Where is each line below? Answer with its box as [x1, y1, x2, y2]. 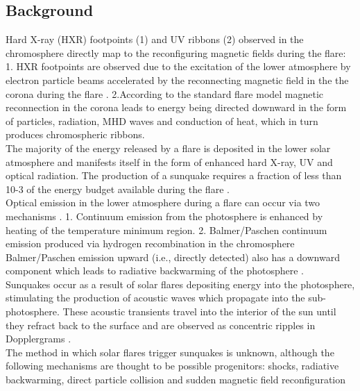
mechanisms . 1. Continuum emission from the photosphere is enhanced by [6, 208, 323, 223]
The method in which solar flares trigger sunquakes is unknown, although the [6, 344, 334, 359]
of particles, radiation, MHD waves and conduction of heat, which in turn [6, 113, 318, 128]
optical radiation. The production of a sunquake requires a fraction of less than [6, 168, 342, 183]
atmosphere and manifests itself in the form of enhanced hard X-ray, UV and [6, 154, 333, 169]
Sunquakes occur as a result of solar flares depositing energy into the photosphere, [6, 276, 355, 291]
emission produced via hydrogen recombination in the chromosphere [6, 236, 295, 251]
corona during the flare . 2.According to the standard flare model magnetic [6, 86, 324, 101]
